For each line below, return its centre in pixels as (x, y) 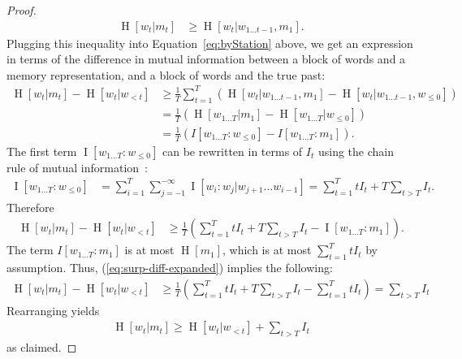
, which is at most (267, 250)
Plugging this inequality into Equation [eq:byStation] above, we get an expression (210, 43)
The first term (42, 151)
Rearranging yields (53, 310)
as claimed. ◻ (42, 347)
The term (30, 250)
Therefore (30, 207)
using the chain (356, 151)
